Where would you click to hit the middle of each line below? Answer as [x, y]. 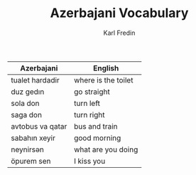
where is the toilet [103, 80]
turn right [89, 115]
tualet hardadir [36, 80]
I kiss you [89, 161]
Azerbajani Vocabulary [119, 13]
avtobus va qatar [39, 126]
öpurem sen [31, 161]
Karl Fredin [119, 33]
